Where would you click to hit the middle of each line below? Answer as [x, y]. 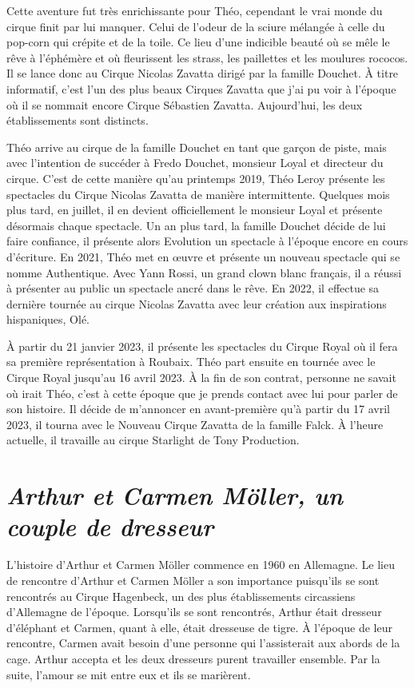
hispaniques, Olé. [48, 319]
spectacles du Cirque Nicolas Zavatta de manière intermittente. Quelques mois [198, 194]
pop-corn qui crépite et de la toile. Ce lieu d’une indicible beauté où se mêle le [198, 42]
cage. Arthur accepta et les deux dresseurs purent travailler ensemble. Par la [193, 658]
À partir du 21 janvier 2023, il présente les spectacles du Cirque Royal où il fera [202, 346]
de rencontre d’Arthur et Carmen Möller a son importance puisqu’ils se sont [193, 580]
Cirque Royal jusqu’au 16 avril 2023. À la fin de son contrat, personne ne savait [201, 378]
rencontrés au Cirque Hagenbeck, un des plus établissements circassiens [181, 596]
